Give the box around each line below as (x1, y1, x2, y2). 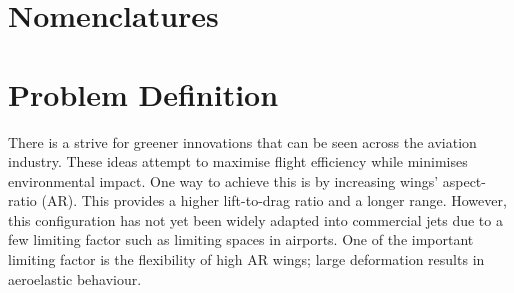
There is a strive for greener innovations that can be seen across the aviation (8, 131, 477, 152)
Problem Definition (8, 73, 279, 114)
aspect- (442, 170, 486, 191)
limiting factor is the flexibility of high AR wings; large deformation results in (8, 249, 485, 270)
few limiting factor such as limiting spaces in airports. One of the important (8, 229, 474, 250)
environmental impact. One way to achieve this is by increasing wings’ (8, 170, 439, 191)
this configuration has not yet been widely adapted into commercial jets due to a (8, 209, 503, 230)
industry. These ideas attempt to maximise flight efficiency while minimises (8, 151, 468, 172)
